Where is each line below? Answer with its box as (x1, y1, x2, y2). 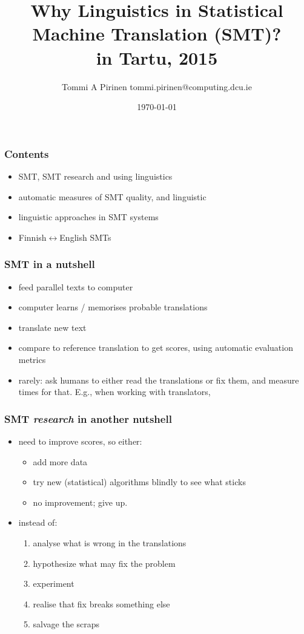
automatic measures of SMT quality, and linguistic (18, 190, 207, 203)
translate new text (18, 321, 87, 333)
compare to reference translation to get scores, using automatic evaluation (18, 341, 293, 354)
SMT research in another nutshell (4, 411, 172, 426)
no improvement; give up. (33, 495, 128, 508)
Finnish (18, 230, 47, 243)
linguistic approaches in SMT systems (18, 211, 159, 223)
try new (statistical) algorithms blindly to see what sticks (33, 475, 246, 488)
